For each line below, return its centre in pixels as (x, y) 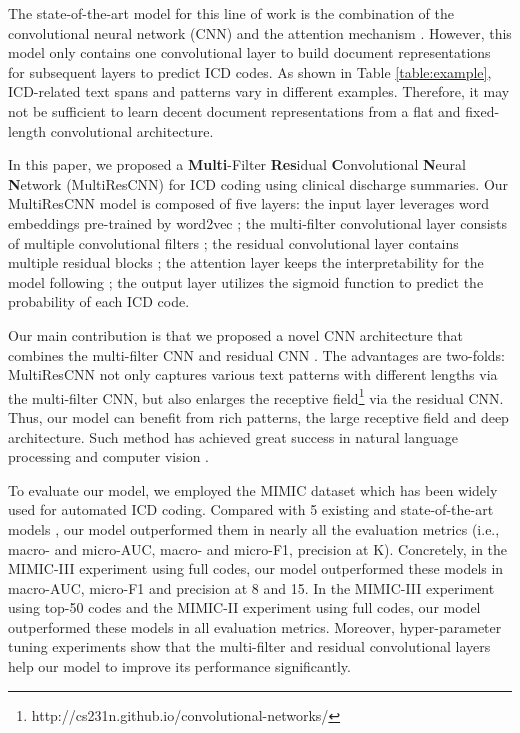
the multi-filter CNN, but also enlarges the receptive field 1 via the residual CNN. (256, 396)
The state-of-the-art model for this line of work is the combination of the (231, 13)
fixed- (482, 110)
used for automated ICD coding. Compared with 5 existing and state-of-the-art (251, 509)
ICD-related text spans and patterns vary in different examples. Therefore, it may (259, 91)
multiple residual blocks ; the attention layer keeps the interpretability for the (246, 262)
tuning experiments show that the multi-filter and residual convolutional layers (249, 646)
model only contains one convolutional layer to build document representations (249, 52)
